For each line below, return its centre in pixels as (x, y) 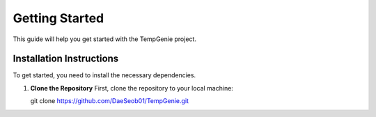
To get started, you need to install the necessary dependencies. (104, 75)
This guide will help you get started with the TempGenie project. (104, 39)
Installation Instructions (66, 59)
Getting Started (58, 18)
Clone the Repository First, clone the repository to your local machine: (132, 88)
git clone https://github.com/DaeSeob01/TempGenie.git (110, 101)
